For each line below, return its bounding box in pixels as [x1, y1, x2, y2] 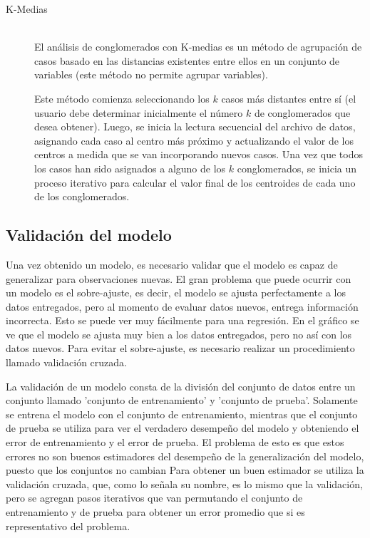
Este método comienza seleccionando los [34, 90, 210, 105]
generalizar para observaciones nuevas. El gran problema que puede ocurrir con [6, 271, 351, 286]
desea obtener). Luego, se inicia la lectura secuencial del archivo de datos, [34, 119, 356, 134]
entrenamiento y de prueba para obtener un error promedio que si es [6, 505, 305, 519]
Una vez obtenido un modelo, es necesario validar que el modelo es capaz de [6, 257, 338, 271]
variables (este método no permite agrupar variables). [34, 67, 268, 82]
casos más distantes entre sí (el [221, 90, 356, 105]
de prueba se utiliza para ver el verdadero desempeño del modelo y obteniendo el [6, 420, 359, 435]
